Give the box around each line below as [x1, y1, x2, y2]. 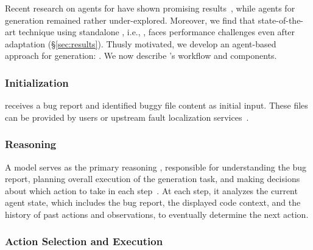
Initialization [5, 75, 69, 90]
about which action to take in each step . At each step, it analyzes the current [5, 184, 298, 197]
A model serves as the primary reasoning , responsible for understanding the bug [5, 160, 307, 173]
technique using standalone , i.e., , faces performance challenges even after [18, 25, 295, 38]
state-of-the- [258, 13, 304, 26]
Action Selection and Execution [5, 234, 163, 249]
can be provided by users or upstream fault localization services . [5, 110, 249, 123]
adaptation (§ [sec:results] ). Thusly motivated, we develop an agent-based [5, 37, 276, 50]
